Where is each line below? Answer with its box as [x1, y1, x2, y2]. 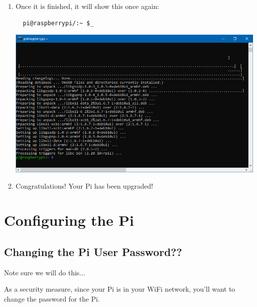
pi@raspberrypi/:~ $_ [23, 19, 94, 27]
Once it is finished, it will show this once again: [15, 1, 159, 11]
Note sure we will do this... [4, 267, 86, 277]
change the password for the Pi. [4, 293, 100, 304]
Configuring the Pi [4, 210, 134, 230]
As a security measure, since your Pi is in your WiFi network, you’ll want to [4, 284, 235, 294]
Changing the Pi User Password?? [4, 244, 182, 259]
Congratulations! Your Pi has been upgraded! [15, 181, 153, 191]
